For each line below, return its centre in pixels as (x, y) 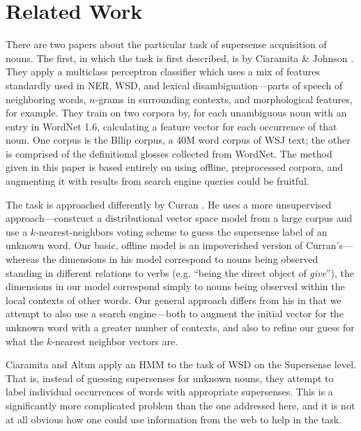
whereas (23, 259)
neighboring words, (46, 99)
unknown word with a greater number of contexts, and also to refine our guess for (180, 327)
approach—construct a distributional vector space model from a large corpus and (179, 218)
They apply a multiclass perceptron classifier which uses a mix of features (163, 71)
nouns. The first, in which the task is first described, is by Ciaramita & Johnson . (180, 58)
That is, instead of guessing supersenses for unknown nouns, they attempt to (170, 378)
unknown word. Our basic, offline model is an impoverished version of (154, 245)
